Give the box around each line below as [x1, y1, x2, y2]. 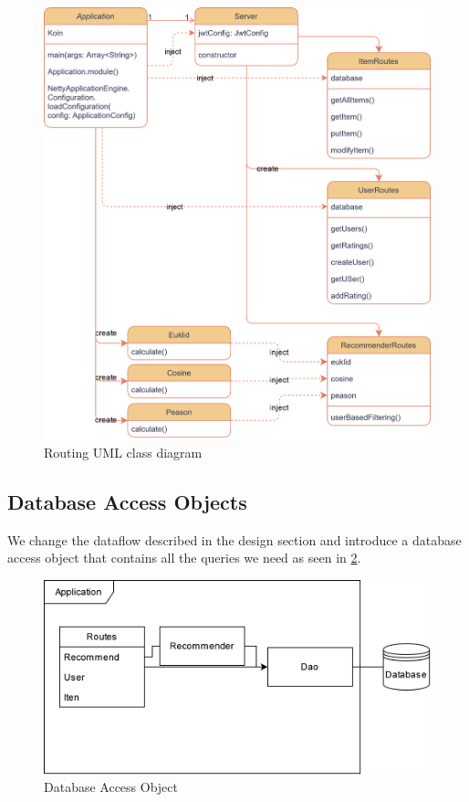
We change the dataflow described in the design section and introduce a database [7, 530, 462, 549]
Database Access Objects [7, 488, 247, 516]
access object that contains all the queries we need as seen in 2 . [7, 548, 361, 567]
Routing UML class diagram [44, 443, 203, 462]
